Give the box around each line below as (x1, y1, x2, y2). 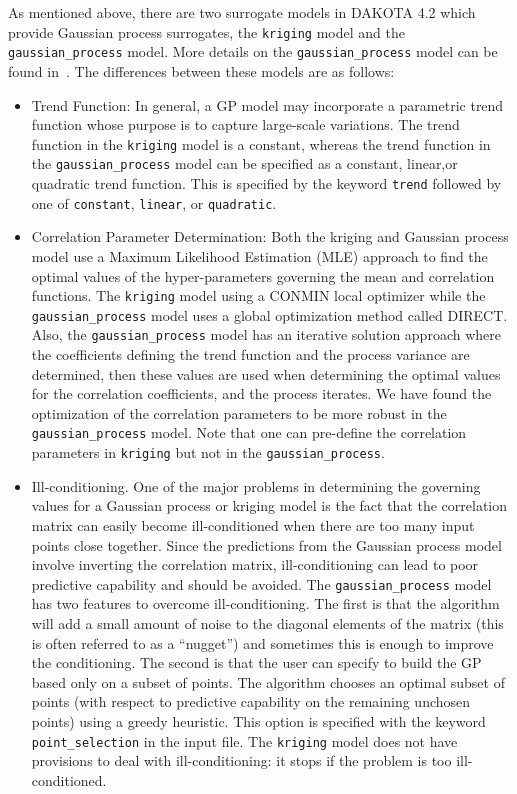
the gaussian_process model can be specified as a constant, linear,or (31, 153, 458, 174)
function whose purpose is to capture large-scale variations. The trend (31, 114, 460, 135)
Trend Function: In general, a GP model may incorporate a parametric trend (31, 94, 504, 115)
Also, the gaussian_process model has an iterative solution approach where (31, 324, 501, 345)
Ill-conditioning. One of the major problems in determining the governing (31, 475, 481, 496)
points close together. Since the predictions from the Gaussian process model (31, 534, 502, 555)
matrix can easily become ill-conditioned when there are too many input (31, 514, 475, 535)
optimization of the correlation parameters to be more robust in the (31, 402, 447, 423)
